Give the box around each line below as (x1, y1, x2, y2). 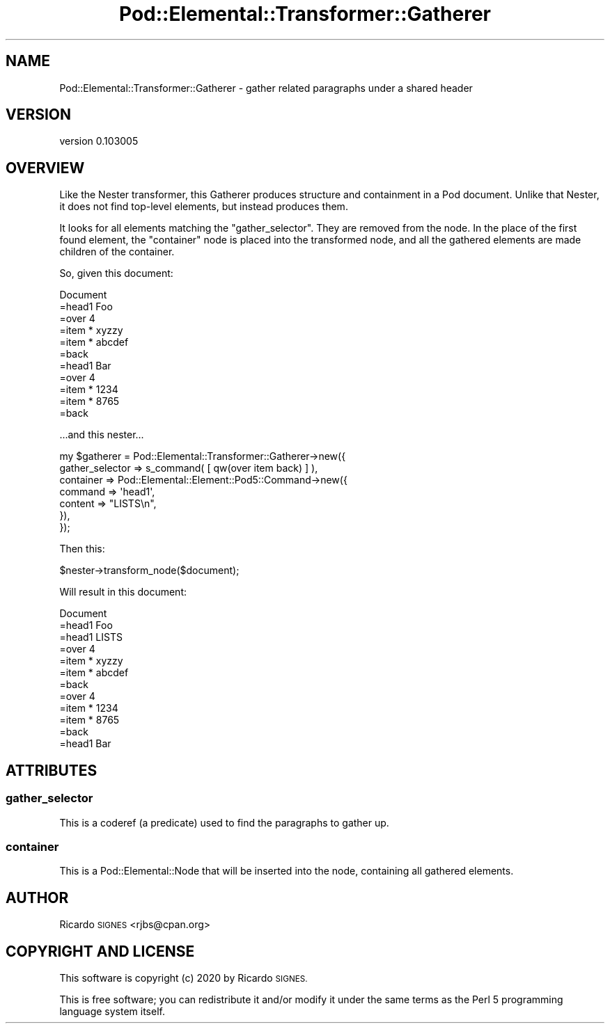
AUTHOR (6, 888, 69, 907)
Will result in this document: (59, 586, 187, 598)
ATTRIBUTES (6, 761, 97, 779)
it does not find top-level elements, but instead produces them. (59, 200, 348, 213)
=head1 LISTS (59, 631, 123, 644)
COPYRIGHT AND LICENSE (6, 942, 195, 960)
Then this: (59, 543, 105, 555)
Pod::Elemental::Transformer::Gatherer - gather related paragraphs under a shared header (59, 81, 473, 94)
